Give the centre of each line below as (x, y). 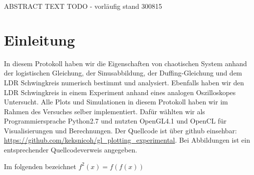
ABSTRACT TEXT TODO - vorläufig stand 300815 (83, 6)
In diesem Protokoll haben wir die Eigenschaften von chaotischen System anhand (126, 63)
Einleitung (40, 39)
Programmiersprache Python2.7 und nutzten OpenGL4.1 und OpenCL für (115, 121)
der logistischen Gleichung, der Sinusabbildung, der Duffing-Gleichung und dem (123, 73)
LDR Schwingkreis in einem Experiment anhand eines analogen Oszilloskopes (120, 92)
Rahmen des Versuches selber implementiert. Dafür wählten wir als (104, 111)
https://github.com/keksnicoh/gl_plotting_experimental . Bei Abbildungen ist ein (127, 140)
